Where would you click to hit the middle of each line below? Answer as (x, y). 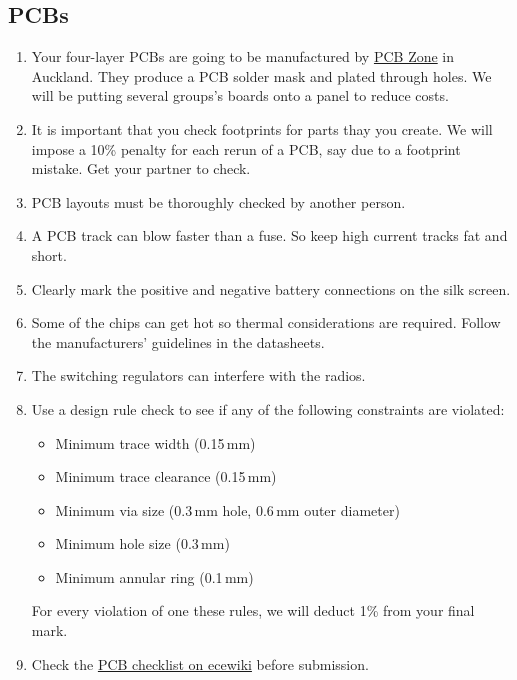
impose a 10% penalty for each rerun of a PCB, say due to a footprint (246, 148)
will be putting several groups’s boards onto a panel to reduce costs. (240, 95)
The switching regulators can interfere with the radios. (198, 375)
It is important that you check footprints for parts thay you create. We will (262, 128)
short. (49, 254)
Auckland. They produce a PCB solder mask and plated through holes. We (261, 75)
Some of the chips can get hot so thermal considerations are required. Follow (266, 322)
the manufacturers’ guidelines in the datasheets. (178, 341)
